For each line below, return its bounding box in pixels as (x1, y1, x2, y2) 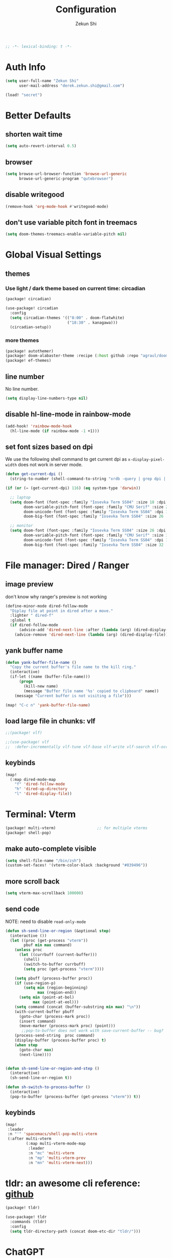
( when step (14, 1043, 38, 1048)
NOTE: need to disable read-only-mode (5, 918, 86, 925)
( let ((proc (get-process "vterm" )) (10, 938, 88, 943)
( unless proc (14, 948, 42, 953)
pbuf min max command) (24, 942, 72, 948)
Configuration (55, 4, 117, 15)
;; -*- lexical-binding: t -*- (5, 44, 72, 49)
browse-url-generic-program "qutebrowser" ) (18, 176, 114, 181)
